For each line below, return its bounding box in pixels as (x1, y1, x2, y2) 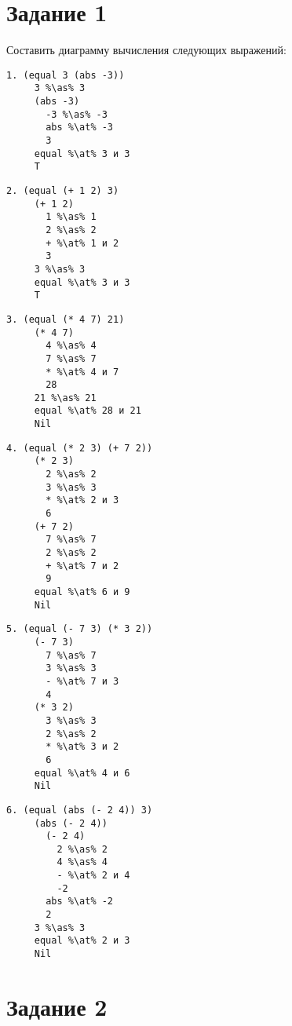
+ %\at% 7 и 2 (46, 560, 119, 571)
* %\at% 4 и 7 (46, 366, 119, 378)
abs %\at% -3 (46, 122, 114, 133)
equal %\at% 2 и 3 (34, 935, 130, 947)
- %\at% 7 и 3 (46, 675, 119, 687)
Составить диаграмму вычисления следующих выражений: (6, 42, 287, 58)
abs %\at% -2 (46, 896, 114, 907)
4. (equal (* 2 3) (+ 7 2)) (6, 442, 153, 454)
